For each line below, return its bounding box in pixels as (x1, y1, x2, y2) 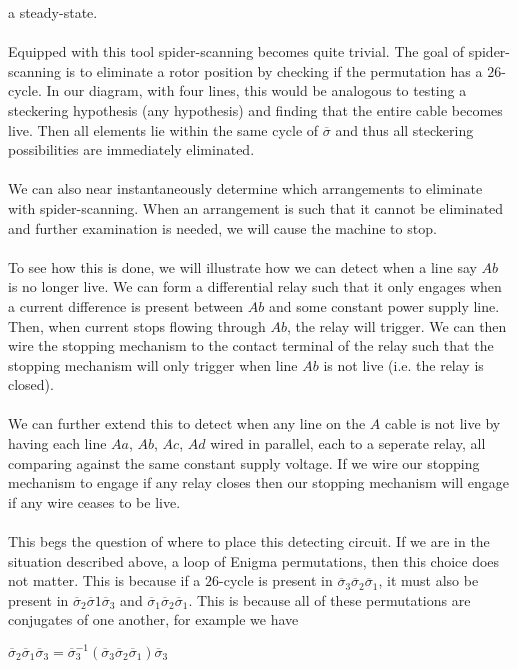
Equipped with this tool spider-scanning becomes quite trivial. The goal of (8, 41, 465, 62)
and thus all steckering (335, 119, 474, 140)
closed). (8, 374, 54, 395)
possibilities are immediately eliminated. (8, 139, 255, 160)
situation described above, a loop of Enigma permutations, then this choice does (8, 550, 500, 571)
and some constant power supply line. (269, 295, 500, 316)
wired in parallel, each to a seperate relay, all (210, 433, 486, 454)
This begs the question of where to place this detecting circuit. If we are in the (8, 531, 490, 552)
